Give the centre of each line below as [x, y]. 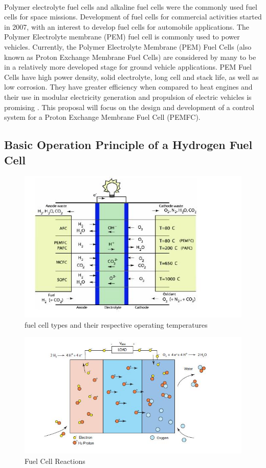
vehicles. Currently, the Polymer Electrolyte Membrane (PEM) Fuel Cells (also [128, 46]
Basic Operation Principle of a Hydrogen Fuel [128, 145]
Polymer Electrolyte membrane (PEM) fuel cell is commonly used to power [122, 37]
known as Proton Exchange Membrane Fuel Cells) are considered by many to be [130, 57]
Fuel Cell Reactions [55, 461]
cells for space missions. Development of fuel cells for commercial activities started [133, 17]
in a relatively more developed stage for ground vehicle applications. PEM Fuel [128, 67]
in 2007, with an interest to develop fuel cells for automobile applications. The [127, 26]
